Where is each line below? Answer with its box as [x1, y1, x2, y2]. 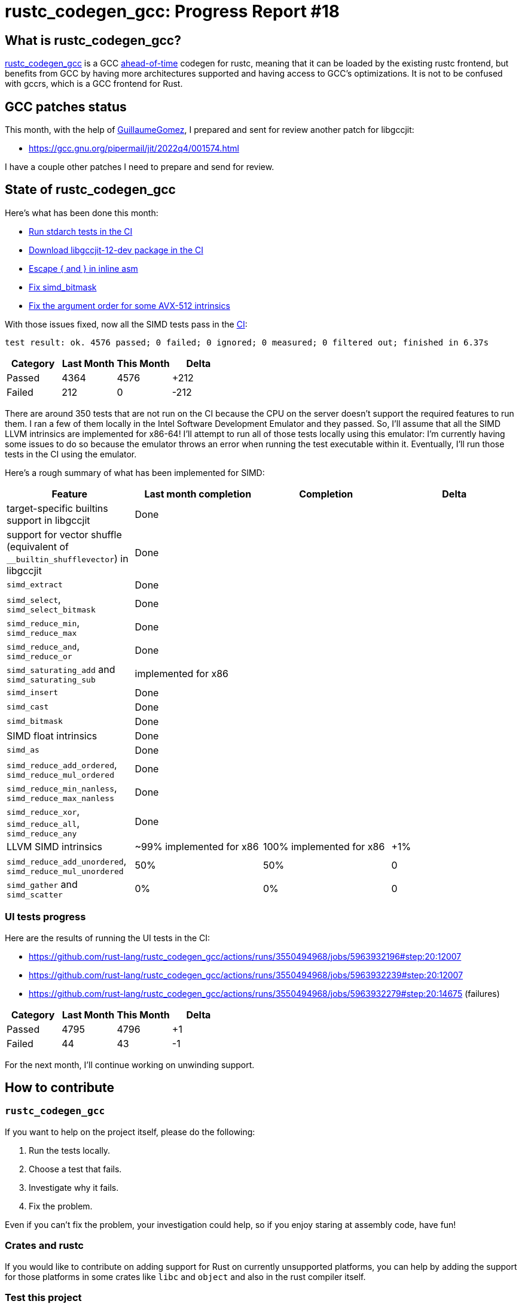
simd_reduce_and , [7, 639, 80, 652]
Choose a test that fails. [29, 1163, 122, 1174]
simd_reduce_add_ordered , [7, 758, 117, 771]
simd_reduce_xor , [7, 805, 80, 817]
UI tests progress [5, 911, 86, 923]
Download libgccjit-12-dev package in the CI [29, 244, 204, 255]
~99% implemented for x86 [135, 840, 259, 853]
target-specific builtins [7, 502, 108, 514]
